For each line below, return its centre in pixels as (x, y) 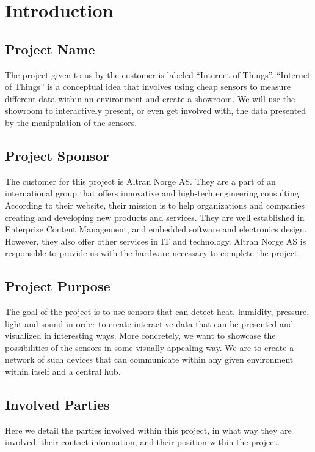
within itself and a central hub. (63, 372)
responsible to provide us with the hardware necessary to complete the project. (153, 253)
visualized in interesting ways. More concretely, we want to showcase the (140, 335)
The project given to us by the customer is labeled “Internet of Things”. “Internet (158, 74)
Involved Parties (57, 405)
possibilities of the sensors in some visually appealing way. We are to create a (150, 347)
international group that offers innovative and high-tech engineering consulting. (153, 193)
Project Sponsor (57, 155)
